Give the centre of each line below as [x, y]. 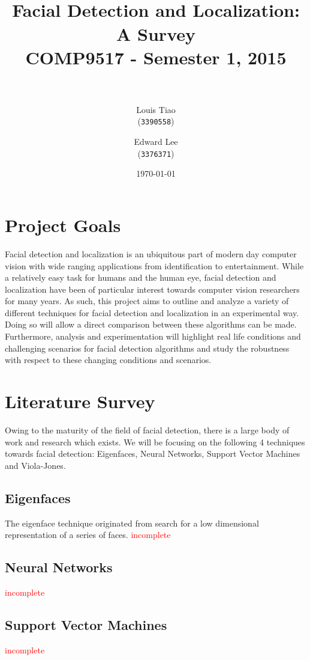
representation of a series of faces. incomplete [88, 535]
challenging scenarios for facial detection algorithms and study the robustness [147, 348]
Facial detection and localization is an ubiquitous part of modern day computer [151, 253]
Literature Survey [80, 401]
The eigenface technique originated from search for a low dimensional [132, 523]
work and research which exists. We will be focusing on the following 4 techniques [155, 442]
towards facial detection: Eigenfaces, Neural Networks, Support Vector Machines [153, 454]
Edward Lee [156, 142]
